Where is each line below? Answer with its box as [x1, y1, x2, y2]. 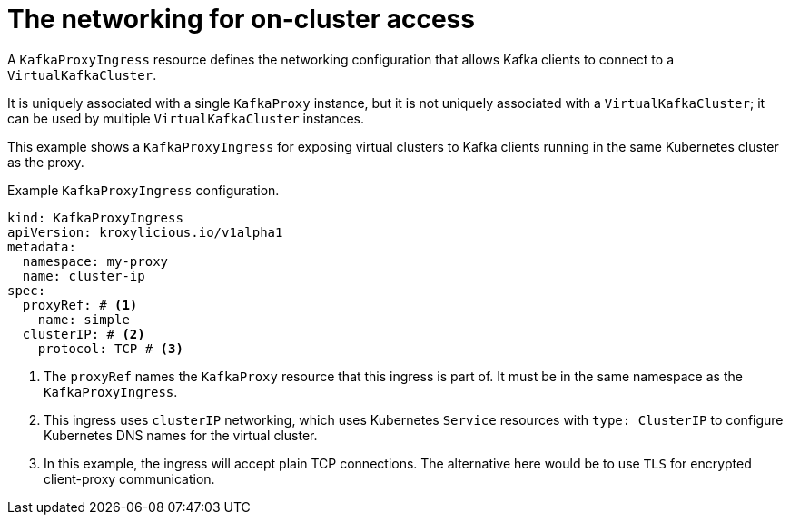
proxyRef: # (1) [22, 297, 138, 312]
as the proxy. [7, 153, 84, 170]
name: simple [37, 311, 130, 327]
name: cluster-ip [22, 268, 145, 283]
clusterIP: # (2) [22, 326, 145, 341]
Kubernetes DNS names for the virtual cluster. [44, 427, 318, 443]
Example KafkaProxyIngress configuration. [7, 182, 280, 198]
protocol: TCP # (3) [37, 340, 183, 356]
